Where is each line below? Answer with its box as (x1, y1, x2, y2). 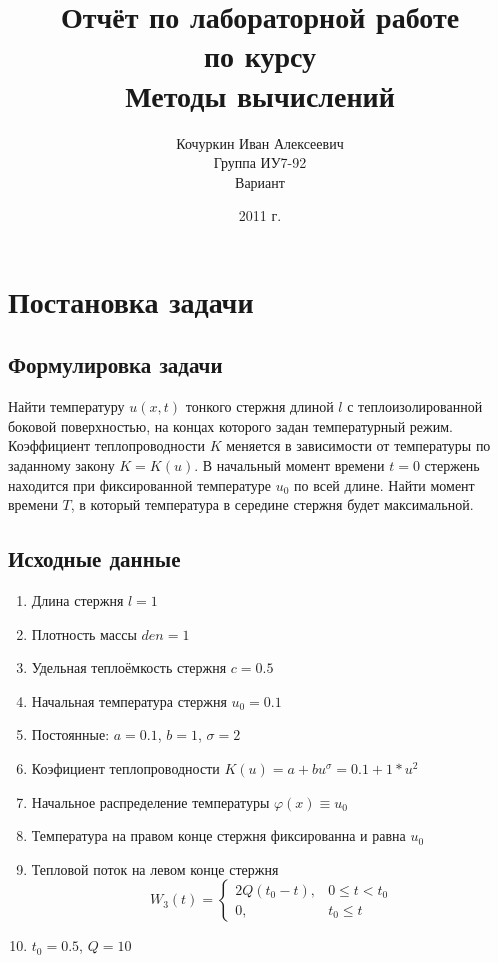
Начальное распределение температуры (31, 791, 270, 812)
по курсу (203, 35, 317, 76)
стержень (424, 455, 480, 476)
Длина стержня (31, 590, 124, 611)
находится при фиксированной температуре (8, 474, 272, 495)
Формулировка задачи (8, 349, 223, 380)
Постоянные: (31, 724, 110, 745)
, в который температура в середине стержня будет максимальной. (70, 494, 474, 515)
